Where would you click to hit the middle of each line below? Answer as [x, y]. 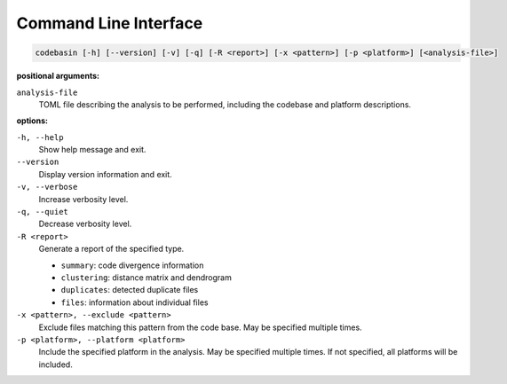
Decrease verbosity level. [85, 224]
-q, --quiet [42, 212]
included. [55, 364]
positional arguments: [58, 76]
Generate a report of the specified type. [111, 249]
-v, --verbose [47, 187]
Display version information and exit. [105, 174]
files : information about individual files [135, 302]
